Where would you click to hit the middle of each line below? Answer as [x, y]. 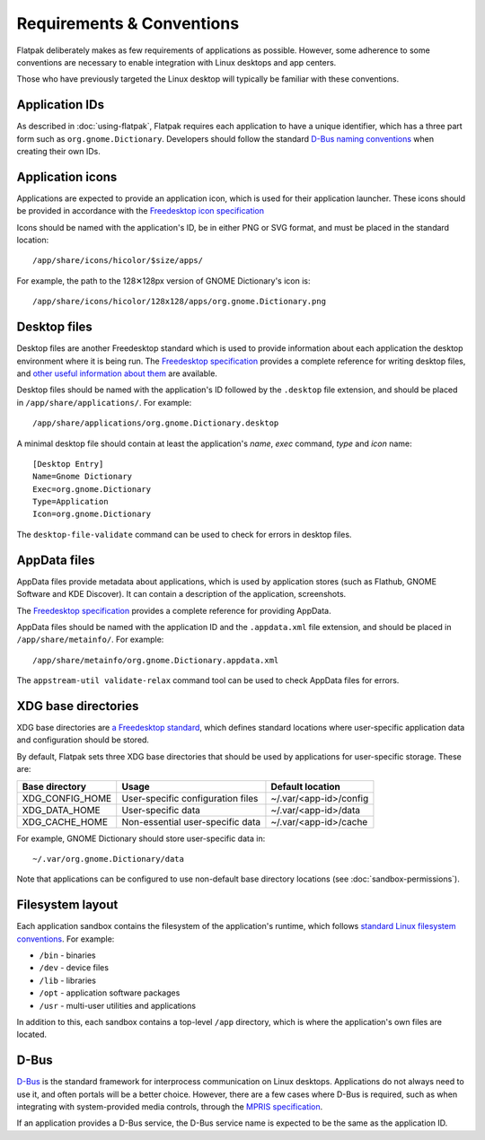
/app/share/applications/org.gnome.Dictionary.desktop [156, 423]
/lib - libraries [67, 980]
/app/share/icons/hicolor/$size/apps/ [118, 261]
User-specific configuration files [190, 798]
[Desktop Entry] [68, 464]
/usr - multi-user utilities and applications [118, 1005]
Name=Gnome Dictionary [83, 477]
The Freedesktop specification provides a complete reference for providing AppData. [174, 610]
